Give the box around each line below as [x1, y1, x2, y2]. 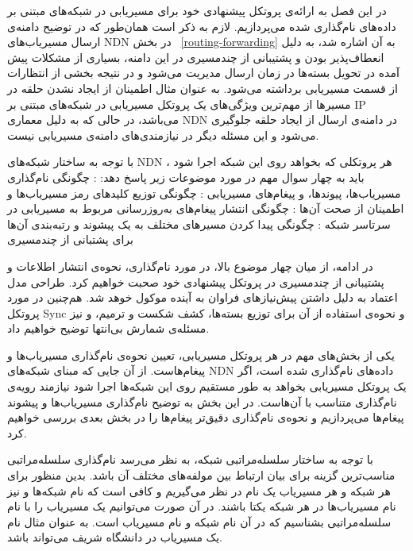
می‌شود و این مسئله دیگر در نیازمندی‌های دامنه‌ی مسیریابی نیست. [7, 126, 319, 143]
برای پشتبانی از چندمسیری [7, 231, 133, 248]
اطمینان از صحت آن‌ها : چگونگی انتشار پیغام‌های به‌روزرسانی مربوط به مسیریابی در [7, 200, 404, 217]
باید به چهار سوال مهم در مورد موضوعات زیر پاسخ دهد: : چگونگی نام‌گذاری [7, 168, 365, 185]
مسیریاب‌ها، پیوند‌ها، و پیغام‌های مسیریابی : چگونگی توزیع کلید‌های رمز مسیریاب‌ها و [7, 184, 401, 201]
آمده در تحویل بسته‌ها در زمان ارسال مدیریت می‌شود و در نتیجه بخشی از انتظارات [7, 64, 399, 81]
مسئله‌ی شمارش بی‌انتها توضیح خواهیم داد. [7, 320, 210, 337]
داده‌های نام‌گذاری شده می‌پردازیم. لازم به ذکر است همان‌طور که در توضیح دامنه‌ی [7, 17, 396, 34]
